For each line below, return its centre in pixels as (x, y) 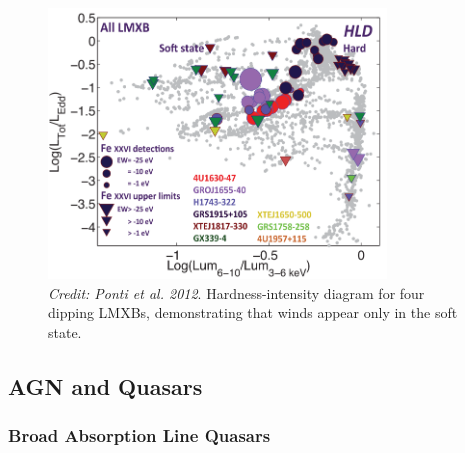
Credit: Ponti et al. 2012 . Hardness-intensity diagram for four (236, 292)
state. (65, 331)
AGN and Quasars (105, 385)
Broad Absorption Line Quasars (139, 435)
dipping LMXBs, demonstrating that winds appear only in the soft (253, 312)
